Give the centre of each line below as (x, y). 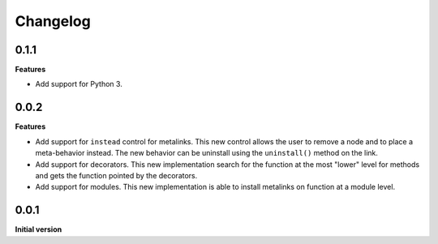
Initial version (39, 229)
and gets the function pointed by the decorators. (116, 175)
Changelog (53, 21)
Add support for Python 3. (79, 84)
